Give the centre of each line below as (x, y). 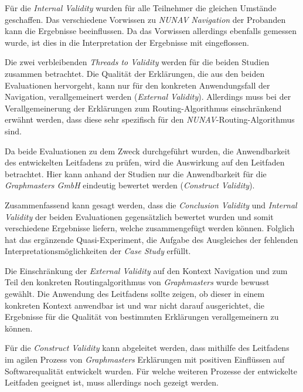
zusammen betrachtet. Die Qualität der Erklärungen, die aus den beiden (135, 73)
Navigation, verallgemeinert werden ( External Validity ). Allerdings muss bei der (148, 97)
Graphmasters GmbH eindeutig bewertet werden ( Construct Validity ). (130, 185)
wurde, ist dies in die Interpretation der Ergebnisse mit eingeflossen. (127, 42)
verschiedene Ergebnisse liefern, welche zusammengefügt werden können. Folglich (150, 228)
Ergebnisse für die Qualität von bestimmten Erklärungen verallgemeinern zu (142, 317)
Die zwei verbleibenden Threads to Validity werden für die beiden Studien (137, 62)
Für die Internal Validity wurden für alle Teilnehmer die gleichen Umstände (141, 8)
